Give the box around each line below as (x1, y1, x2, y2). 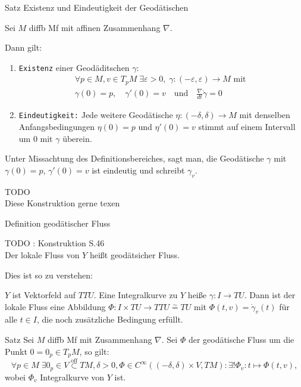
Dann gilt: (5, 41, 42, 54)
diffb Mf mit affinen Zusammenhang (29, 21, 161, 33)
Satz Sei (5, 333, 35, 346)
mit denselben (239, 109, 290, 121)
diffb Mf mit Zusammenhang (47, 333, 152, 346)
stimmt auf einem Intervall (198, 120, 296, 132)
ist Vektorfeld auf (12, 289, 76, 301)
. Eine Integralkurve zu (93, 289, 178, 301)
